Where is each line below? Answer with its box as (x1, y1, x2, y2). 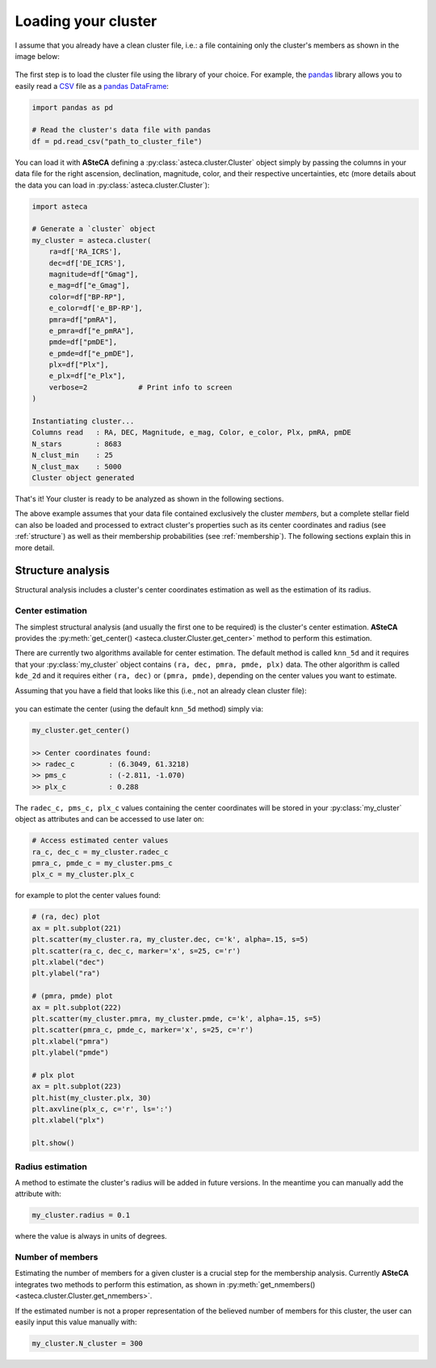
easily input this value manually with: (15, 1317, 137, 1327)
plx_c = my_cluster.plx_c (31, 869, 135, 879)
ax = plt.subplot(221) (31, 924, 122, 932)
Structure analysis (15, 564, 110, 578)
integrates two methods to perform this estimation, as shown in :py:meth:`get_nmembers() (15, 1279, 316, 1289)
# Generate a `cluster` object (31, 225, 157, 234)
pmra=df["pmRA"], (48, 315, 118, 324)
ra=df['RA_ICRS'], (48, 247, 122, 256)
